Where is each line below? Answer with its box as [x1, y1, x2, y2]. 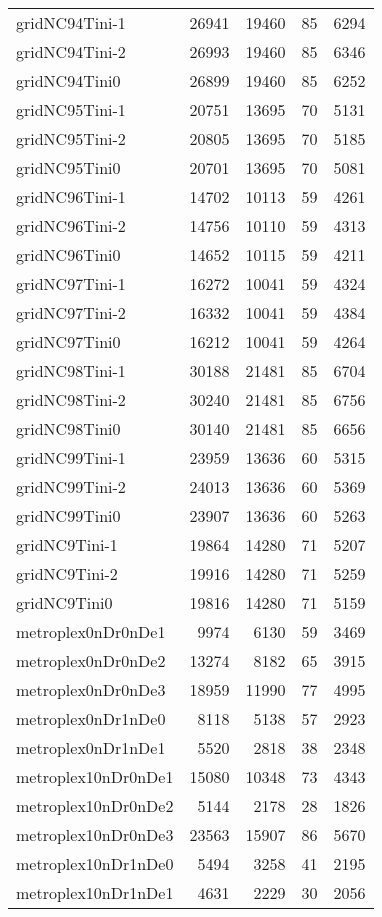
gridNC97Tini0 [16, 330, 121, 353]
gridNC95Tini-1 [16, 98, 126, 121]
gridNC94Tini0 [16, 69, 121, 92]
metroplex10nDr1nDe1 [16, 881, 174, 904]
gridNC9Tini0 [16, 591, 113, 614]
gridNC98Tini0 [16, 417, 121, 440]
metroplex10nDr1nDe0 [16, 852, 174, 875]
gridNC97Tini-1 [16, 272, 126, 295]
